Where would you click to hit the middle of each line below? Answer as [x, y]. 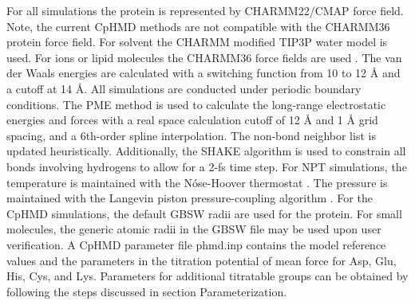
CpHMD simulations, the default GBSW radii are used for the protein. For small [204, 213]
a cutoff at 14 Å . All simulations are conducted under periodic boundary [184, 88]
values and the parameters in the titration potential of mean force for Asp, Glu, [202, 260]
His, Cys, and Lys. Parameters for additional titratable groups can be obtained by [207, 276]
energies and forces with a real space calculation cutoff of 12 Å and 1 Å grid [192, 120]
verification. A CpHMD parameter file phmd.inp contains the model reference [196, 244]
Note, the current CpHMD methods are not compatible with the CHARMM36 [198, 26]
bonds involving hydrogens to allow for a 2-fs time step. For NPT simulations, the [207, 166]
